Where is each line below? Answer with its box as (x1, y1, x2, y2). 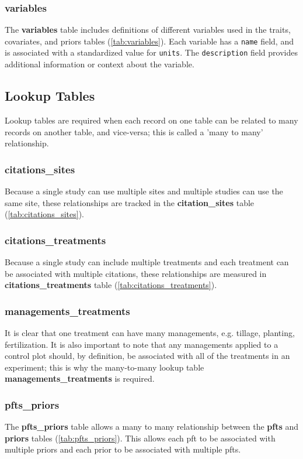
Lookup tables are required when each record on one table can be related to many (5, 114, 298, 126)
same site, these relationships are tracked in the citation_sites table (5, 196, 255, 208)
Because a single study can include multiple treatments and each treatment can (5, 255, 289, 268)
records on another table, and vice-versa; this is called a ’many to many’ (5, 125, 263, 138)
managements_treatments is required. (5, 372, 155, 385)
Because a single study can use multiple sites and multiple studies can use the (5, 184, 283, 197)
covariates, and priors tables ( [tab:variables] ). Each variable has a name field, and (5, 35, 294, 47)
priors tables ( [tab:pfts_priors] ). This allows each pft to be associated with (5, 431, 276, 444)
